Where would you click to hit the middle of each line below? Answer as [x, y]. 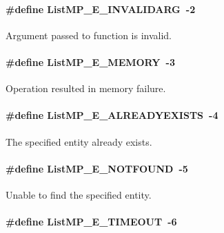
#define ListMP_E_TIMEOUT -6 [91, 222]
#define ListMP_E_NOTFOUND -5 [97, 168]
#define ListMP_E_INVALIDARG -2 [101, 9]
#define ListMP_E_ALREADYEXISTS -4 [112, 115]
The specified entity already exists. [79, 141]
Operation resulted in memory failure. [86, 88]
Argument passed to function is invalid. [89, 35]
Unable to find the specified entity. [79, 194]
